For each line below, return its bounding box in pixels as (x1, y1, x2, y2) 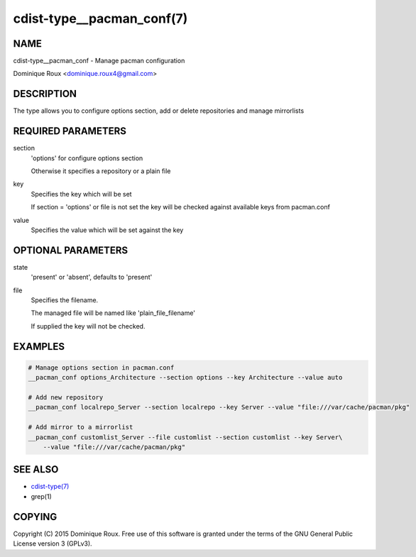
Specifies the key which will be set (31, 189, 132, 198)
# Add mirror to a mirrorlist (28, 423, 133, 431)
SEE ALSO (13, 463, 59, 475)
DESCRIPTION (13, 88, 77, 100)
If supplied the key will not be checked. (31, 321, 146, 330)
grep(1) (31, 492, 53, 500)
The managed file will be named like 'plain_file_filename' (31, 309, 195, 317)
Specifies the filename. (31, 296, 99, 304)
